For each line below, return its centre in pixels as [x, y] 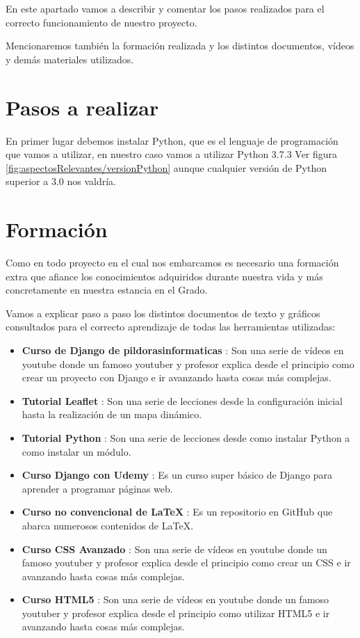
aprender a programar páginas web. [97, 488]
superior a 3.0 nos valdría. [61, 181]
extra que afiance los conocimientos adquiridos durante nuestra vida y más [164, 276]
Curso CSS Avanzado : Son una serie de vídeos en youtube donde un [174, 549]
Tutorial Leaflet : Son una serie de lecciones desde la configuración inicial [182, 400]
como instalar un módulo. [76, 451]
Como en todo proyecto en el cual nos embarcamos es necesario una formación [172, 262]
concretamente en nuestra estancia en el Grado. [107, 290]
